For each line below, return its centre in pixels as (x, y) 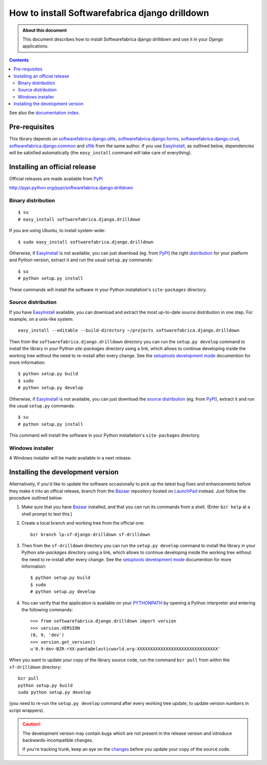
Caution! (32, 724)
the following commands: (47, 610)
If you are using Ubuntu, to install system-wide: (57, 231)
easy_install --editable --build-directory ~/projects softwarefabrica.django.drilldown (129, 330)
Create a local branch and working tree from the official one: (83, 523)
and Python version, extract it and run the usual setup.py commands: (81, 260)
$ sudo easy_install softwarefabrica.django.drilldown (86, 242)
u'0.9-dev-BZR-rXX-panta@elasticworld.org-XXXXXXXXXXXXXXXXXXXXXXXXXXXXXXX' (126, 649)
